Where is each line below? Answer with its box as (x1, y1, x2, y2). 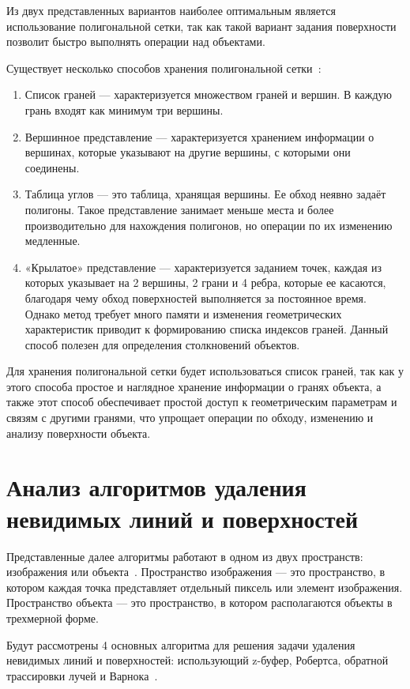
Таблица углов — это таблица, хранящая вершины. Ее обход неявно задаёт (24, 186, 386, 202)
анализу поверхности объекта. (6, 424, 151, 441)
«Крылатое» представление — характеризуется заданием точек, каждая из (24, 258, 382, 275)
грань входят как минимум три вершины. (24, 101, 224, 118)
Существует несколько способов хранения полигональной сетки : (6, 59, 322, 76)
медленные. (24, 232, 81, 249)
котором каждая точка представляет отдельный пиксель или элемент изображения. (6, 578, 403, 595)
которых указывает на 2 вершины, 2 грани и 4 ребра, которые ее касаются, (24, 274, 386, 291)
